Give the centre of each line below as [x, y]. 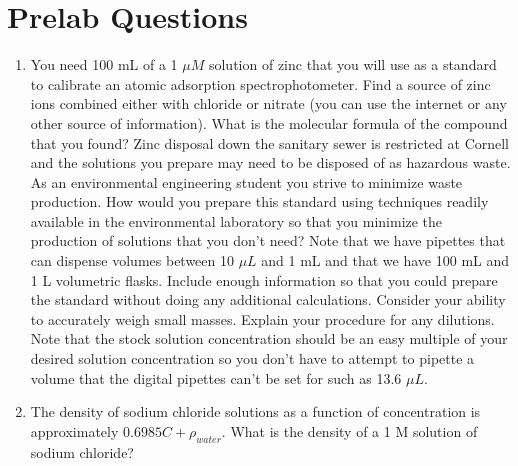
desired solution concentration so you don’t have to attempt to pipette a [252, 358]
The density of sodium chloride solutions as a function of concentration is [255, 411]
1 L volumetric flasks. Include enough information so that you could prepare [264, 279]
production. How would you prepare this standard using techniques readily [259, 201]
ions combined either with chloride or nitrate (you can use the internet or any [268, 103]
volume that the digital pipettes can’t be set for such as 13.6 [216, 377]
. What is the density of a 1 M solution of [349, 430]
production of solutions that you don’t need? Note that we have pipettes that [268, 240]
